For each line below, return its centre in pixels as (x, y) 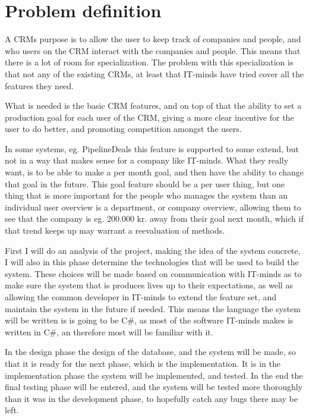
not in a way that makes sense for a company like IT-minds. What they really (147, 160)
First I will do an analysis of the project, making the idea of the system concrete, (153, 250)
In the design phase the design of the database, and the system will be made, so (150, 352)
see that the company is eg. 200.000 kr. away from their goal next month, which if (154, 219)
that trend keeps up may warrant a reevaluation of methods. (115, 230)
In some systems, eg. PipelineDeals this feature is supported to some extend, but (152, 148)
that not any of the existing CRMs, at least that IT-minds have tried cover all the (154, 73)
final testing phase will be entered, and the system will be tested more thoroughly (154, 387)
